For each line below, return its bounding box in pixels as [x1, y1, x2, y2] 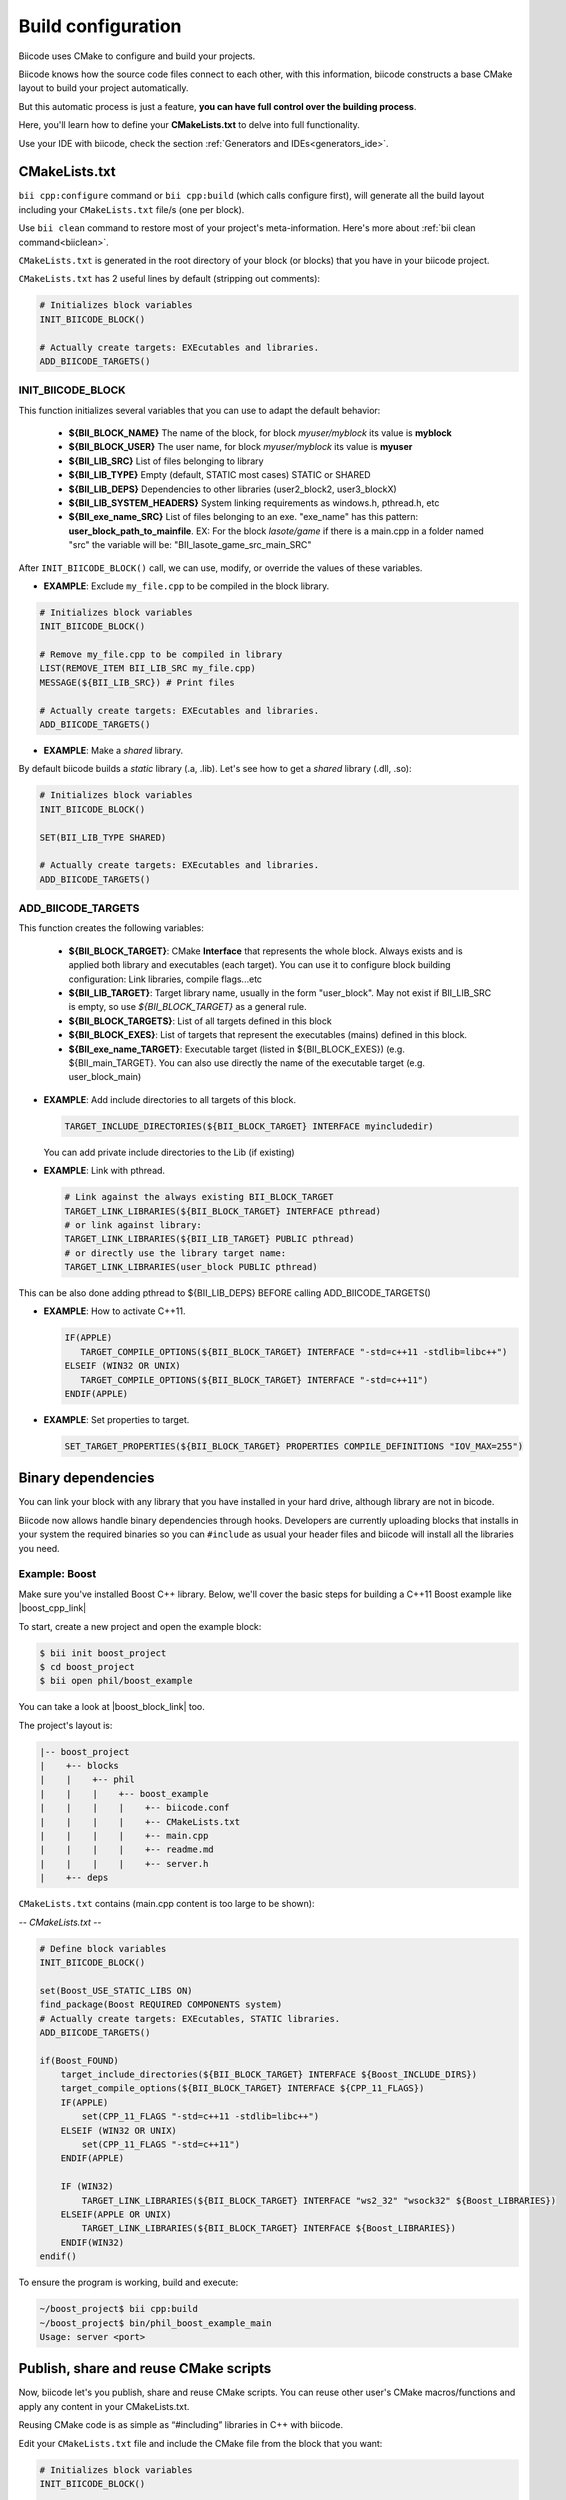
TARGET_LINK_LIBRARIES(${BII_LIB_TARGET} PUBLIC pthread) [64, 1233, 355, 1245]
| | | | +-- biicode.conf [39, 1802, 230, 1814]
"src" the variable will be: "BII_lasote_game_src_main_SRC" [68, 539, 312, 551]
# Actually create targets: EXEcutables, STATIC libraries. [39, 2013, 341, 2024]
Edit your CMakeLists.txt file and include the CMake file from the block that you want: [18, 2437, 383, 2449]
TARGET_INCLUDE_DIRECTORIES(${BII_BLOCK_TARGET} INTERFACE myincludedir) [64, 1120, 434, 1132]
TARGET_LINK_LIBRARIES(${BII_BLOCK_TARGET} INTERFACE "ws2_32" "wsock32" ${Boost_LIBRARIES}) [81, 2195, 557, 2206]
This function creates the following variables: [18, 922, 205, 934]
